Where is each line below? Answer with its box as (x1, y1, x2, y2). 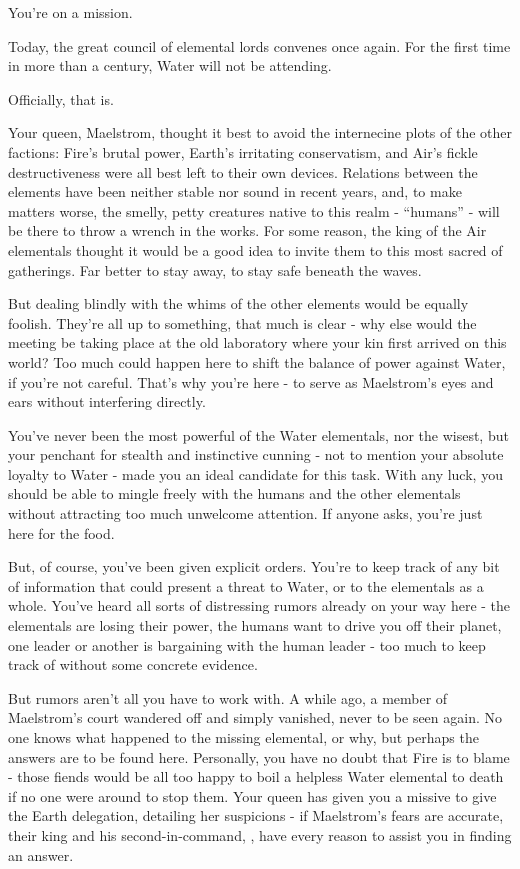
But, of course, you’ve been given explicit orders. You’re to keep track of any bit (8, 556, 500, 577)
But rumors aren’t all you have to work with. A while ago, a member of (8, 687, 448, 708)
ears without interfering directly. (8, 391, 206, 412)
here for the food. (8, 522, 115, 543)
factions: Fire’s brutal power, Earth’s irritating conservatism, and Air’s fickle (8, 141, 478, 162)
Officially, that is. (8, 88, 114, 109)
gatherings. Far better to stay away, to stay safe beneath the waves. (8, 259, 422, 280)
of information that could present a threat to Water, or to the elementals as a (8, 575, 484, 596)
